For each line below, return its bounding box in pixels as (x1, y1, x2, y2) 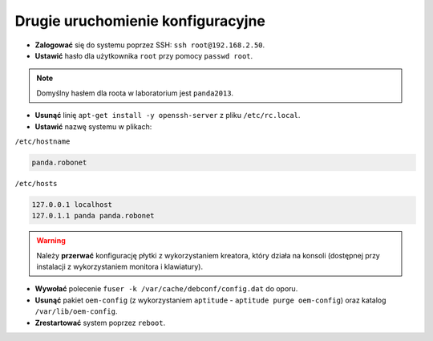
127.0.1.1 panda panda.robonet (31, 211, 156, 221)
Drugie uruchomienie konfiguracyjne (14, 12, 266, 30)
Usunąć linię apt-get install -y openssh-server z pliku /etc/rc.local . (34, 111, 301, 120)
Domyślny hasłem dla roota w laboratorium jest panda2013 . (36, 88, 234, 98)
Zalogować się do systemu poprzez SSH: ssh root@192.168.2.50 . (34, 40, 265, 50)
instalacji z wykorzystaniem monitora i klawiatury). (36, 262, 204, 271)
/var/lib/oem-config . (34, 306, 118, 316)
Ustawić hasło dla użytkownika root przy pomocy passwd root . (34, 51, 253, 60)
